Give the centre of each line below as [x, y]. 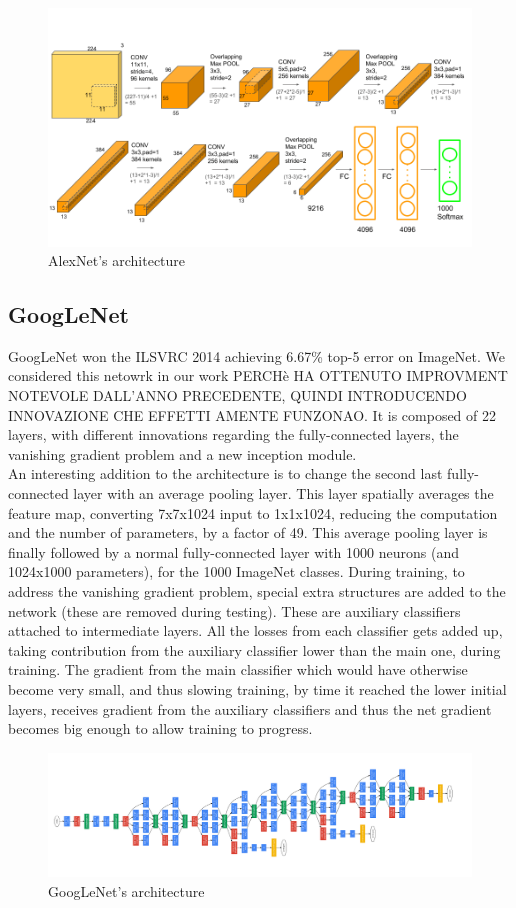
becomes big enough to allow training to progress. [160, 728]
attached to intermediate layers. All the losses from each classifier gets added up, [255, 630]
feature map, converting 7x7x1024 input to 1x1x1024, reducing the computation [253, 512]
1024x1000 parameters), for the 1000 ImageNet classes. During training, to [236, 571]
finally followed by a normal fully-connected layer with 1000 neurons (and [233, 551]
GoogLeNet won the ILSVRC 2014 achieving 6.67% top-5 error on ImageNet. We [256, 355]
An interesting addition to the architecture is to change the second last [225, 473]
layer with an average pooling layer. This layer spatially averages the [283, 493]
